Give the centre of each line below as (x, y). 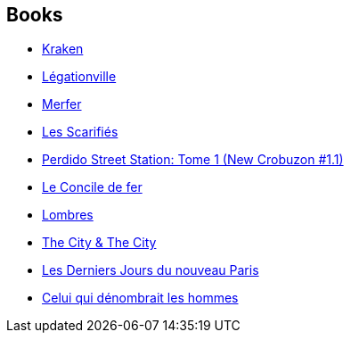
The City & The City (99, 243)
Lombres (68, 215)
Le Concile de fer (92, 187)
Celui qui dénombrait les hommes (140, 298)
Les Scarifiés (80, 132)
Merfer (62, 104)
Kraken (63, 49)
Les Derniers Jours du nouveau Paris (151, 270)
